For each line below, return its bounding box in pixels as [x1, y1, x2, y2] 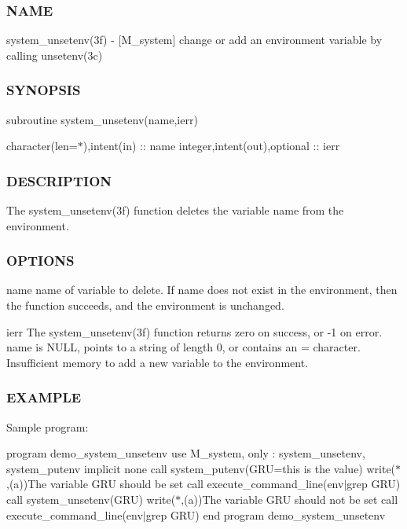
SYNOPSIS [6, 80, 81, 100]
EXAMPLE [6, 388, 82, 407]
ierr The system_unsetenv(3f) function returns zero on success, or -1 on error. [6, 323, 383, 340]
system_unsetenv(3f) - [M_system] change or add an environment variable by [6, 31, 383, 48]
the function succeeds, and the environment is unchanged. [6, 297, 284, 314]
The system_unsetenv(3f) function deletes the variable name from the [6, 202, 344, 219]
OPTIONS [6, 251, 75, 270]
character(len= [6, 138, 78, 154]
